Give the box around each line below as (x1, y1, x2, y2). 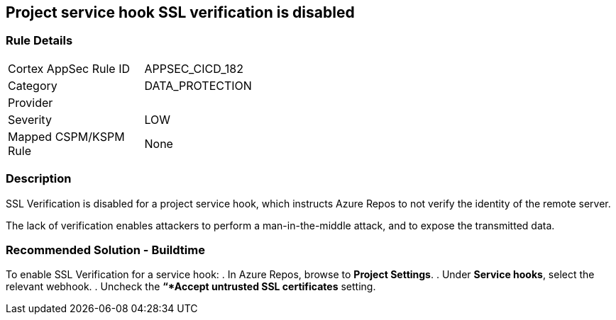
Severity (8, 112, 52, 127)
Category (8, 78, 57, 93)
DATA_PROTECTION (144, 78, 252, 93)
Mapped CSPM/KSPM (8, 129, 125, 144)
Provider (8, 95, 53, 110)
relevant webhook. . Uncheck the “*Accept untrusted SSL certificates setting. (6, 280, 376, 293)
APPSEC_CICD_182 (144, 61, 243, 76)
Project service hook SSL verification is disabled (6, 4, 355, 21)
